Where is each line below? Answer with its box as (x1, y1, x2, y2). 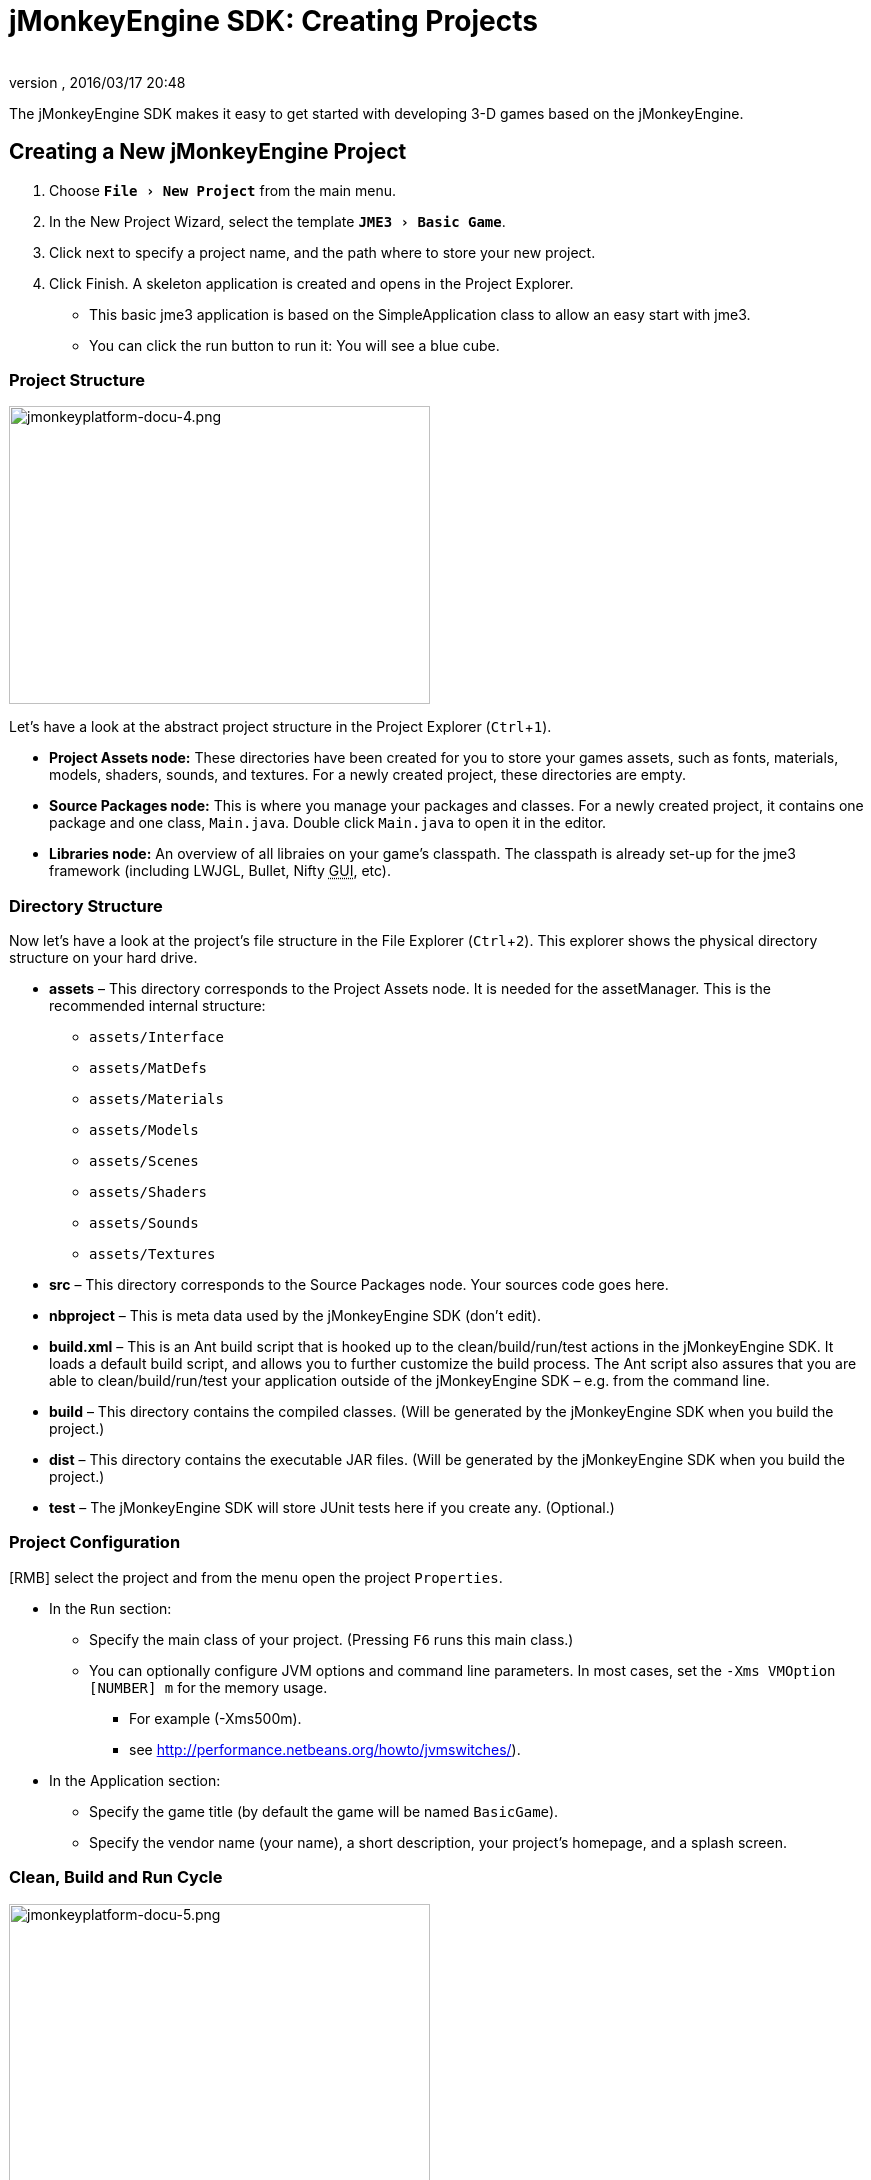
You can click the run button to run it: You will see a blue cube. (89, 336, 500, 354)
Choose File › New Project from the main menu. (49, 181, 396, 199)
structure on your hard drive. (9, 949, 198, 967)
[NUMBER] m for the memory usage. (89, 1678, 328, 1696)
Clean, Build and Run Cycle (9, 1867, 223, 1888)
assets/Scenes (89, 1153, 199, 1170)
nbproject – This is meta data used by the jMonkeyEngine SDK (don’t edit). (49, 1307, 542, 1325)
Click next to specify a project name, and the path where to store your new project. (49, 243, 596, 261)
